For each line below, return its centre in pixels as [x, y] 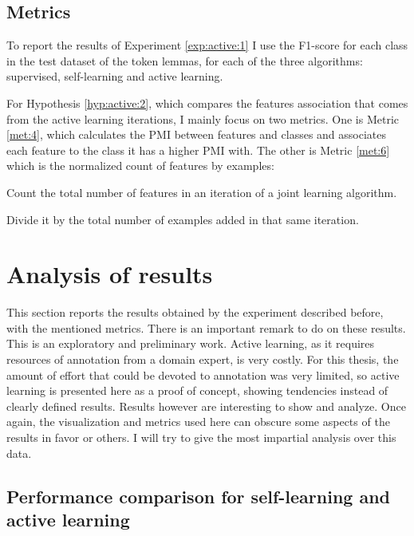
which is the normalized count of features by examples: [140, 166]
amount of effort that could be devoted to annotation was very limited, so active [203, 374]
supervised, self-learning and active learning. [115, 76]
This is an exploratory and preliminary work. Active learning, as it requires [191, 343]
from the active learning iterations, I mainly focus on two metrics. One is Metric [203, 118]
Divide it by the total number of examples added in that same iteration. [183, 219]
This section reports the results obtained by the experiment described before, [195, 312]
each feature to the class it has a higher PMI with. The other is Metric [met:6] [198, 150]
